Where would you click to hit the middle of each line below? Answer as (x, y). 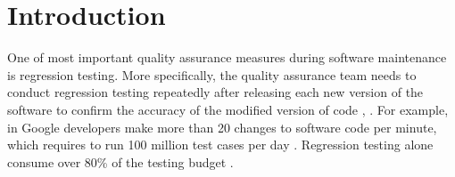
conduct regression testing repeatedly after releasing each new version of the (215, 92)
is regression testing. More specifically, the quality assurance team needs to (212, 74)
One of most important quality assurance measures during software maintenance (227, 57)
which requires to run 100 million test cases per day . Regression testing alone (220, 145)
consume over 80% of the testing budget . (120, 161)
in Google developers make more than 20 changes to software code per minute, (222, 127)
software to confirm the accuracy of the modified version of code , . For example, (228, 109)
